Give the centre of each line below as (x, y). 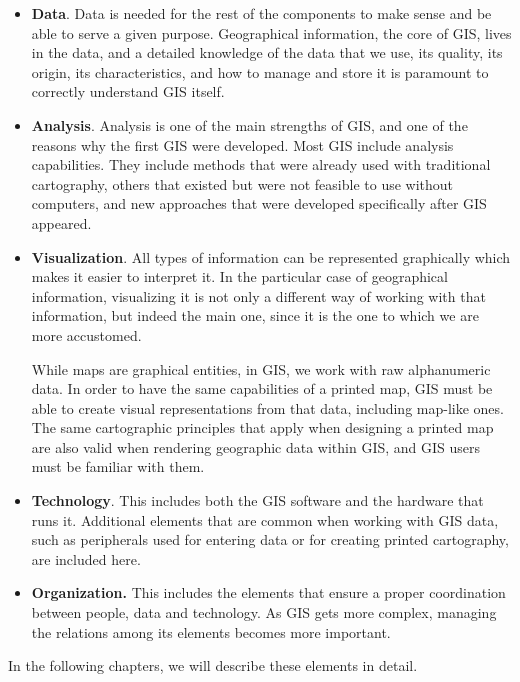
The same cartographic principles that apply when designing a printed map (262, 427)
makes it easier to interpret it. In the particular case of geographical (239, 276)
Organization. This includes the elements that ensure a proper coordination (268, 592)
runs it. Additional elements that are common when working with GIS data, (265, 519)
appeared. (61, 222)
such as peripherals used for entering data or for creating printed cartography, (270, 539)
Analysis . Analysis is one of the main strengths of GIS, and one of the (249, 124)
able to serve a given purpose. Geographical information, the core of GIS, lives (271, 32)
